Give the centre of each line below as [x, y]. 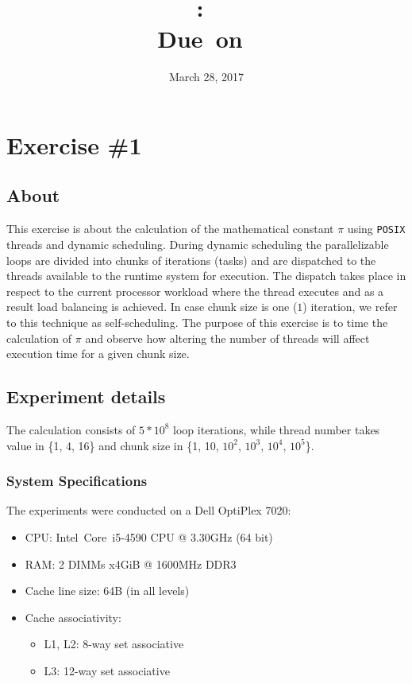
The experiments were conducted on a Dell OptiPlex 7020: [149, 510]
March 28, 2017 [206, 77]
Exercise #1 [74, 144]
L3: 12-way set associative [107, 670]
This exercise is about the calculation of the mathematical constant [170, 229]
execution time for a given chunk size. [98, 354]
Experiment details [86, 396]
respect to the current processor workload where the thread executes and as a [195, 291]
